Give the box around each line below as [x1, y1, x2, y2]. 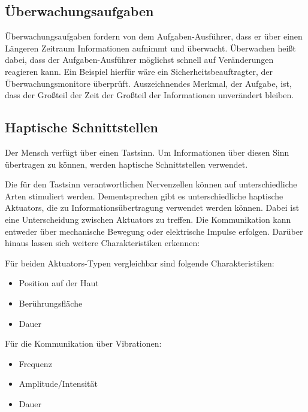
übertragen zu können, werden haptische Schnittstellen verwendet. [5, 157, 248, 170]
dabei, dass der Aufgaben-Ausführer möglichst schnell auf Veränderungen [5, 53, 274, 66]
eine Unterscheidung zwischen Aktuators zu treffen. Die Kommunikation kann [5, 213, 291, 225]
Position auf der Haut [19, 277, 99, 289]
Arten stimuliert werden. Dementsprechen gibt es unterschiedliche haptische [5, 189, 283, 202]
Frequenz [19, 357, 52, 369]
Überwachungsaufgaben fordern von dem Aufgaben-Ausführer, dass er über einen [5, 30, 303, 43]
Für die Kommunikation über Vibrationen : [5, 337, 162, 350]
